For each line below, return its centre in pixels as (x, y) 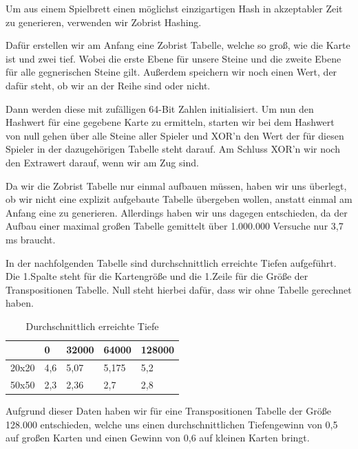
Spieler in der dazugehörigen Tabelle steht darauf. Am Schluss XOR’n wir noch (173, 149)
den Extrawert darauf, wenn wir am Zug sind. (102, 162)
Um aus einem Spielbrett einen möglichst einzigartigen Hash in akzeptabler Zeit (174, 8)
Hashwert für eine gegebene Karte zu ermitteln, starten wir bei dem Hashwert (170, 122)
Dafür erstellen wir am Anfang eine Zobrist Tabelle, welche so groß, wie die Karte (178, 45)
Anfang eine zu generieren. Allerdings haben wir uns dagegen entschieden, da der (177, 212)
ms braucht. (31, 239)
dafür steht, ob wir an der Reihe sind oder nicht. (108, 85)
